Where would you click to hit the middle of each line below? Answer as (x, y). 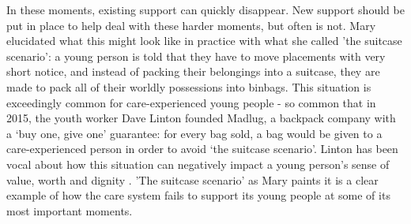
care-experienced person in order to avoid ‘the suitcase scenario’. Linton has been (202, 149)
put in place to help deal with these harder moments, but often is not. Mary (191, 25)
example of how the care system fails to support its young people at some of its (198, 195)
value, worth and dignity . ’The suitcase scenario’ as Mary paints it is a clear (192, 179)
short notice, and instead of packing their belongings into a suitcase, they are (193, 71)
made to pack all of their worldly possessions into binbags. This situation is (189, 86)
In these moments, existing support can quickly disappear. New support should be (205, 9)
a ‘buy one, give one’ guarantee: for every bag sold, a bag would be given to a (194, 133)
